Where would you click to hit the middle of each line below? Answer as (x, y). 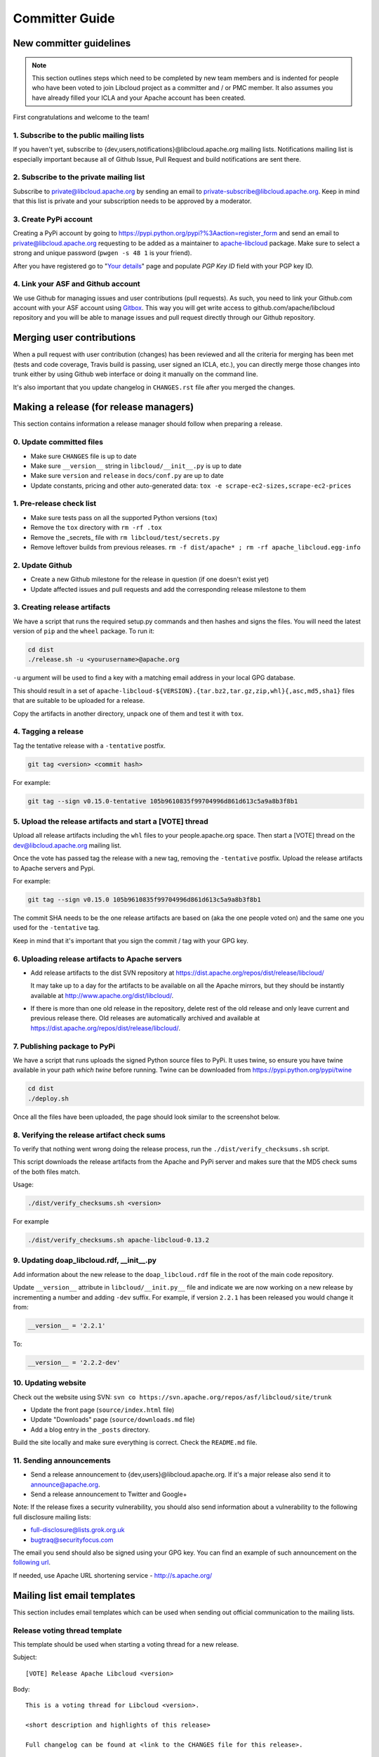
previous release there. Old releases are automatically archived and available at (145, 1018)
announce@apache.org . (65, 1484)
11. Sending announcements (62, 1460)
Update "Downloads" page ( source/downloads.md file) (113, 1420)
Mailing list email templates (74, 1595)
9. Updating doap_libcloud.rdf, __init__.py (85, 1260)
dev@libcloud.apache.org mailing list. (67, 845)
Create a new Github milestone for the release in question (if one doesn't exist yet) (150, 579)
